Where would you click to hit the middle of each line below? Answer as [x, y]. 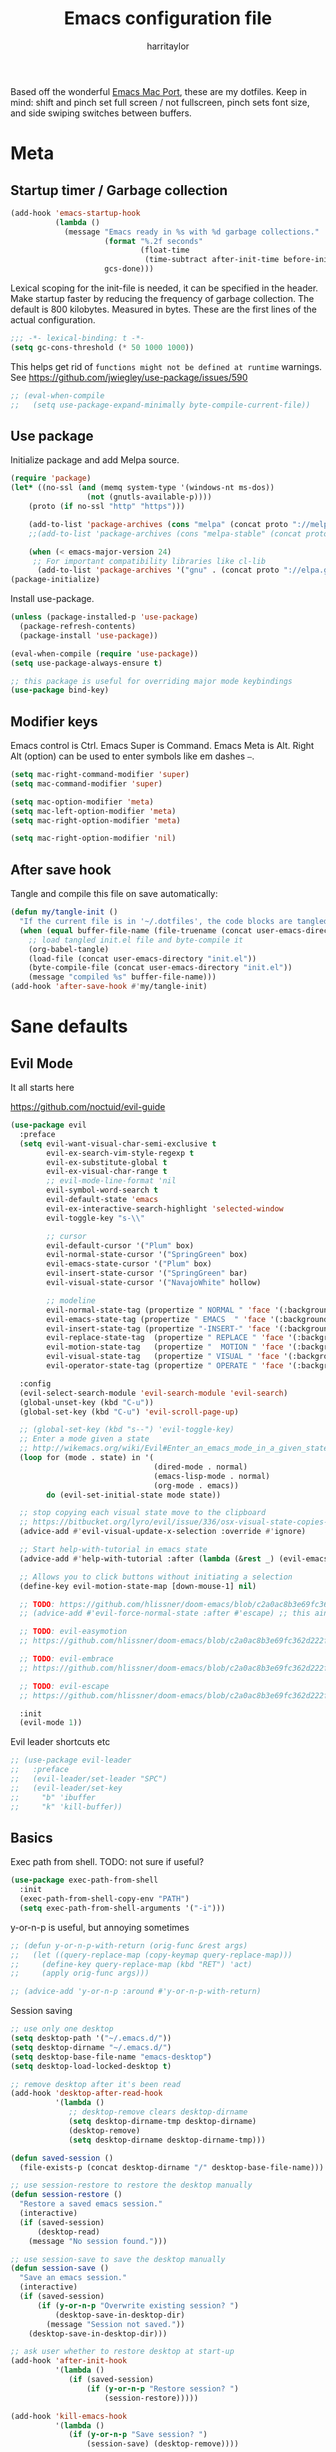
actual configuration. [53, 320]
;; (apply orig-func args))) [80, 1973]
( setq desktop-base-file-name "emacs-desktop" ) [111, 2057]
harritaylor [168, 46]
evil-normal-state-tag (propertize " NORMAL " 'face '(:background [189, 1310]
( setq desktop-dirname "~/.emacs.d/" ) [91, 2047]
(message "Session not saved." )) [116, 2324]
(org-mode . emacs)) [196, 1485]
